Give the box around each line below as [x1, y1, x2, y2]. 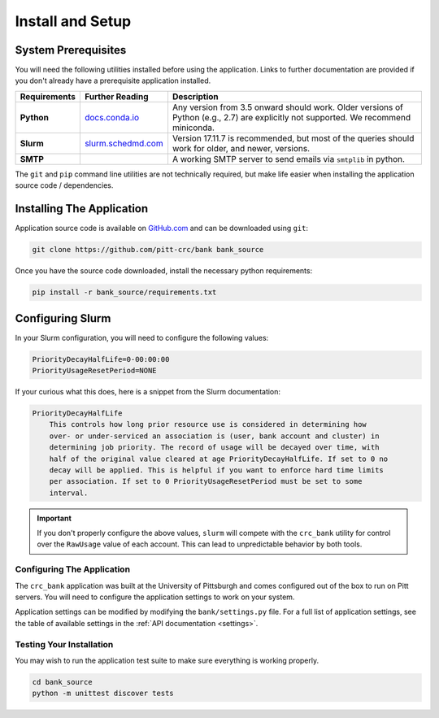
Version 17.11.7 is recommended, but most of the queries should [172, 133, 415, 144]
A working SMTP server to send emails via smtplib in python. [172, 153, 406, 164]
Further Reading [84, 90, 150, 102]
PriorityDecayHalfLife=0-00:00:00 [32, 355, 170, 363]
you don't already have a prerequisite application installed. [15, 76, 211, 85]
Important [37, 513, 72, 523]
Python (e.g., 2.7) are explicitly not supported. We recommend [172, 111, 411, 123]
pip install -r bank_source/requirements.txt [32, 288, 217, 297]
